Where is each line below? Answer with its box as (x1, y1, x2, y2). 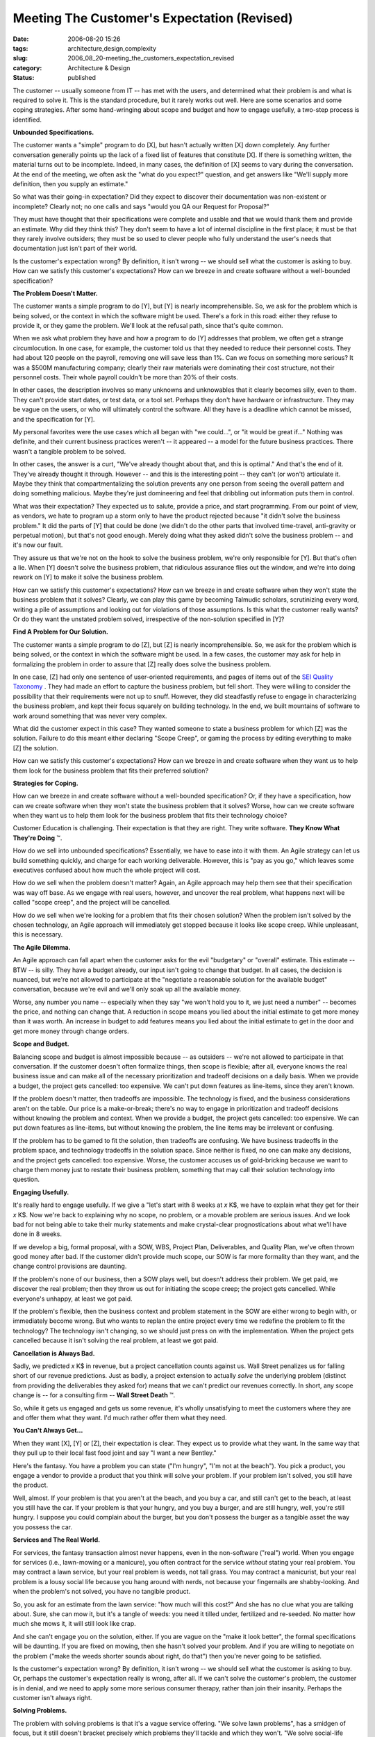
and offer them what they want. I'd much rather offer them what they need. (12, 1413, 227, 1422)
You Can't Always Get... (12, 1426, 83, 1435)
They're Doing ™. (12, 834, 62, 842)
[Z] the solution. (12, 743, 59, 752)
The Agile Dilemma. (12, 943, 71, 951)
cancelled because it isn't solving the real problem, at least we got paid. (12, 1336, 219, 1344)
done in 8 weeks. (12, 1230, 62, 1238)
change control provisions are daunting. (12, 1262, 127, 1271)
